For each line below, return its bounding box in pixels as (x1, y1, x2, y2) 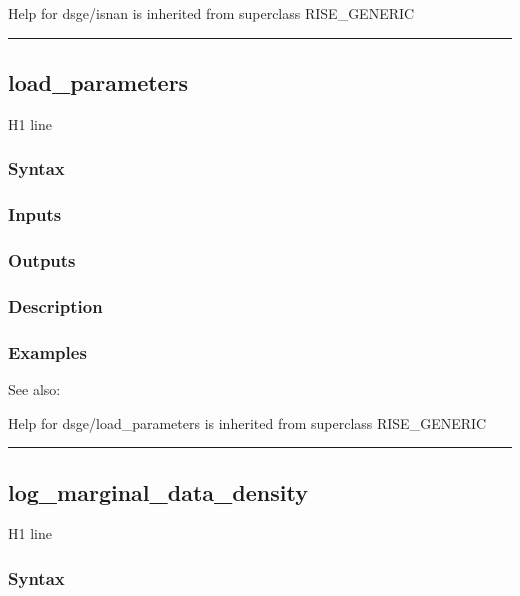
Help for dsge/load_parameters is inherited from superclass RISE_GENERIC (8, 412, 487, 433)
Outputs (8, 248, 76, 272)
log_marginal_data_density (8, 476, 308, 507)
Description (8, 293, 103, 318)
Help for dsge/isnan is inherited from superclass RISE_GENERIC (8, 3, 415, 23)
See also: (8, 378, 61, 399)
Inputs (8, 202, 62, 227)
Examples (8, 339, 87, 364)
